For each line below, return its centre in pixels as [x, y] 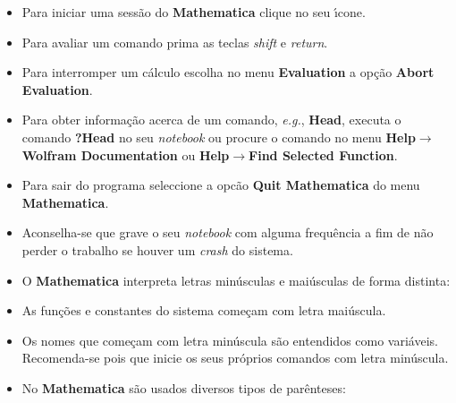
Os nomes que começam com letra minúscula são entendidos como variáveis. [230, 340]
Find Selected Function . [323, 154]
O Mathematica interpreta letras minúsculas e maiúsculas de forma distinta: [236, 280]
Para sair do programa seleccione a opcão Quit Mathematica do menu [221, 185]
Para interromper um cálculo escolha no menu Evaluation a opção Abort [228, 72]
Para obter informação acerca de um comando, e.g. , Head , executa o [211, 120]
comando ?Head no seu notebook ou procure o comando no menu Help [219, 137]
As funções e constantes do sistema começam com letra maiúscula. [204, 310]
